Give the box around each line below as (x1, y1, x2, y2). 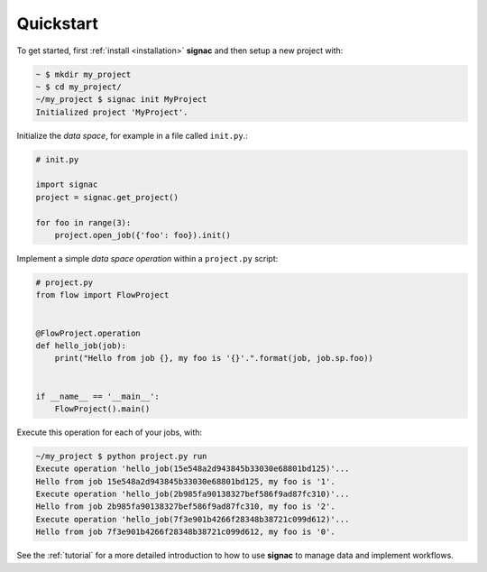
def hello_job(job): (35, 340, 126, 351)
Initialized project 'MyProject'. (35, 106, 188, 117)
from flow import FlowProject (35, 290, 170, 300)
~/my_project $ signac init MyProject (35, 95, 207, 105)
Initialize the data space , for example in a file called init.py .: (16, 130, 248, 141)
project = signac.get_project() (35, 192, 179, 202)
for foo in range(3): (35, 217, 132, 227)
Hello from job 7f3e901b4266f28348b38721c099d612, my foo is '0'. (35, 527, 335, 537)
